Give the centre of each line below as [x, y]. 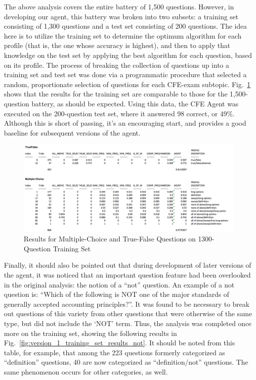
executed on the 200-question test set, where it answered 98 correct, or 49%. [119, 113]
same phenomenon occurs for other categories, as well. [86, 372]
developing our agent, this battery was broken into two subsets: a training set [121, 16]
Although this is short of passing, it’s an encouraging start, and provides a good [125, 123]
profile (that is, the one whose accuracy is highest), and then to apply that [117, 45]
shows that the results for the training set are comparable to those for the [116, 94]
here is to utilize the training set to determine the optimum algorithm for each [123, 35]
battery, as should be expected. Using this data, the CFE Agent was [135, 103]
